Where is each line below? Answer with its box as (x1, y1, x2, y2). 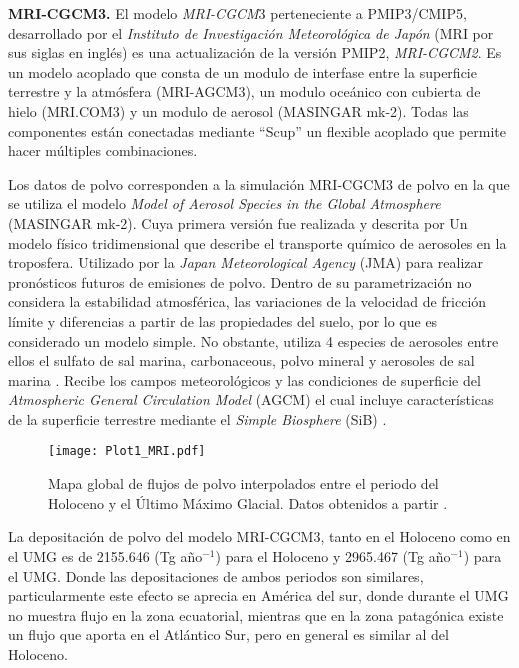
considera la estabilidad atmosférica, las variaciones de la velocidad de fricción (8, 291, 487, 312)
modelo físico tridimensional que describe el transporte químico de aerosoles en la (8, 232, 507, 253)
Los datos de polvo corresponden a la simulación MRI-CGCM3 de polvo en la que (8, 173, 510, 194)
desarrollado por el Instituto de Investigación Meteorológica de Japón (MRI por (8, 22, 494, 43)
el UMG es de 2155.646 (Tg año (8, 545, 203, 566)
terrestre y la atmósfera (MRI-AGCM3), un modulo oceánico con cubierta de (8, 81, 481, 102)
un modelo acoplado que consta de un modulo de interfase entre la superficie (8, 61, 477, 82)
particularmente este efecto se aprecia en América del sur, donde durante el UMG (8, 585, 509, 606)
